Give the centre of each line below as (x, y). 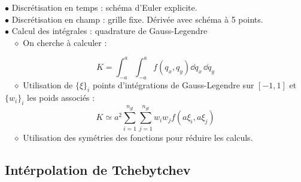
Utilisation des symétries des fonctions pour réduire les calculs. (138, 137)
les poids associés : (61, 98)
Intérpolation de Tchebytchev (98, 169)
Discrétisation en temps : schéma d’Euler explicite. (104, 7)
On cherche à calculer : (65, 42)
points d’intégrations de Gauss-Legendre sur (173, 84)
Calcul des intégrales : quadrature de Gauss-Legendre (110, 31)
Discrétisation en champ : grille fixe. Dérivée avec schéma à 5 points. (137, 19)
